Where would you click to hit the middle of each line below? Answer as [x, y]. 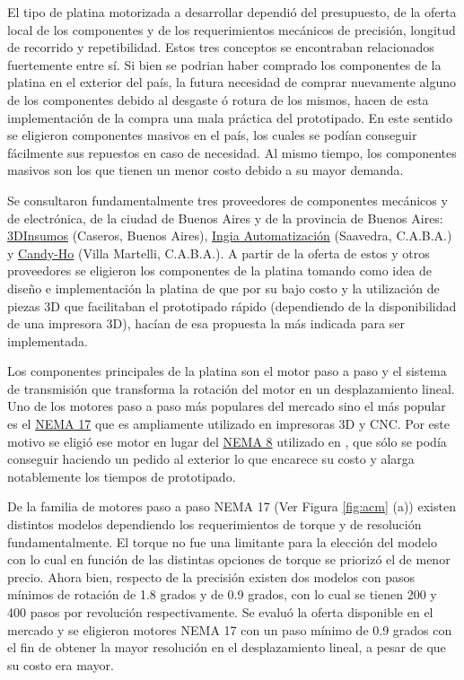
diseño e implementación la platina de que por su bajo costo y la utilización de [223, 288]
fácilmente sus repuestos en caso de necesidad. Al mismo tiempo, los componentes [232, 152]
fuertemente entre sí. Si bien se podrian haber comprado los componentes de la [224, 64]
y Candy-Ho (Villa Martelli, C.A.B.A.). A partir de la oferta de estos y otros [219, 253]
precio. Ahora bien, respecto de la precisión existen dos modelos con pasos [211, 576]
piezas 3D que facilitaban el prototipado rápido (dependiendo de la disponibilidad [232, 305]
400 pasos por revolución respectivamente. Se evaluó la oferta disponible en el [220, 612]
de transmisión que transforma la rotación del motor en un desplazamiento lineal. [231, 388]
